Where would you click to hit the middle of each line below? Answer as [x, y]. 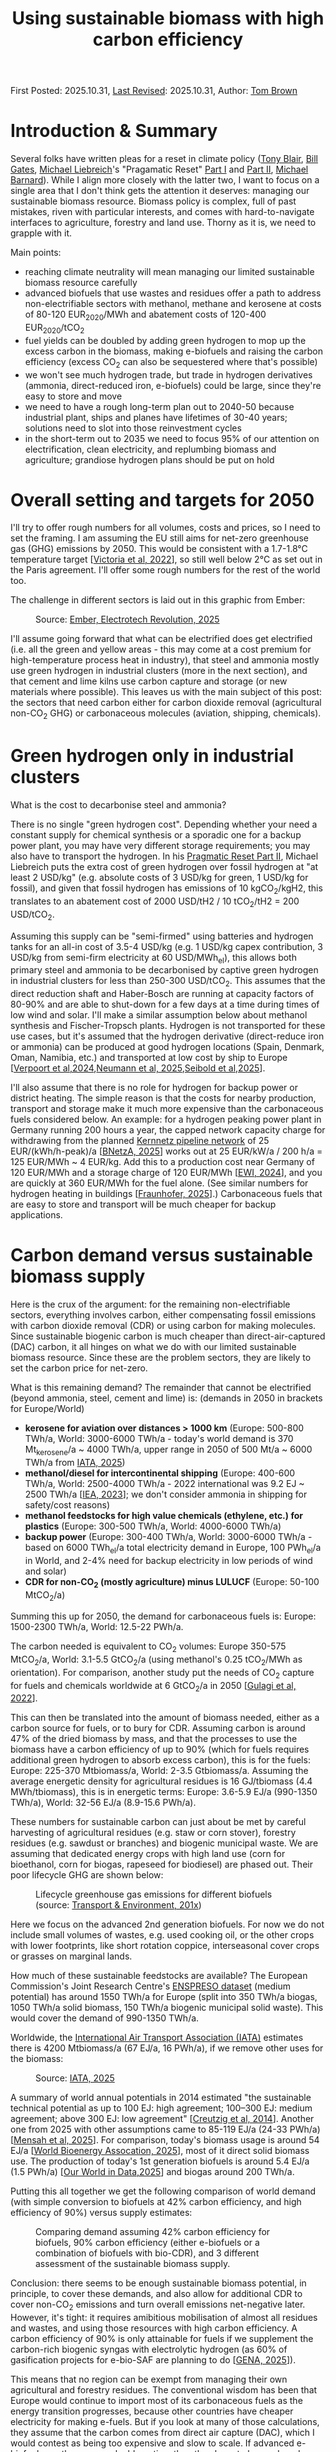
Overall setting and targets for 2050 [162, 499]
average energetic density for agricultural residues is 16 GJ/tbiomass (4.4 [161, 1781]
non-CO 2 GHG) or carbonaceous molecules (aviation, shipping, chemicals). [166, 714]
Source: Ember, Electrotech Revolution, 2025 [127, 619]
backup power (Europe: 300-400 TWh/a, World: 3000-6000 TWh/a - [168, 1536]
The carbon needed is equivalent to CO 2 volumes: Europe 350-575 [148, 1647]
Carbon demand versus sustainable [161, 1255]
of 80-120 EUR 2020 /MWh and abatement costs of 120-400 [145, 315]
